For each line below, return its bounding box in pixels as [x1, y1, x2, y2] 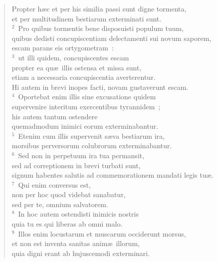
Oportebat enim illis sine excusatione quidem [18, 91, 156, 102]
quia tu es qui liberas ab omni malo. [11, 219, 123, 229]
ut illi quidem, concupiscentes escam [18, 52, 129, 62]
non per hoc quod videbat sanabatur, [11, 189, 126, 200]
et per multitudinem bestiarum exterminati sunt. [11, 13, 162, 23]
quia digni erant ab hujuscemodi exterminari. [11, 248, 150, 258]
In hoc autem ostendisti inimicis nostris [18, 209, 139, 219]
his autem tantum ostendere [11, 111, 98, 121]
